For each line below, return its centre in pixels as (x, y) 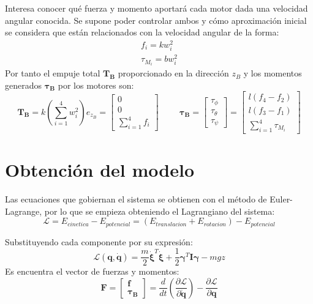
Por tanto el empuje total (53, 73)
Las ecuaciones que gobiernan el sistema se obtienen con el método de (136, 198)
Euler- (281, 198)
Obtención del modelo (100, 170)
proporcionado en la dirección (173, 73)
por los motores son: (96, 85)
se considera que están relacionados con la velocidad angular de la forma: (142, 32)
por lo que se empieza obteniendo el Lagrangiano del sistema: (160, 211)
